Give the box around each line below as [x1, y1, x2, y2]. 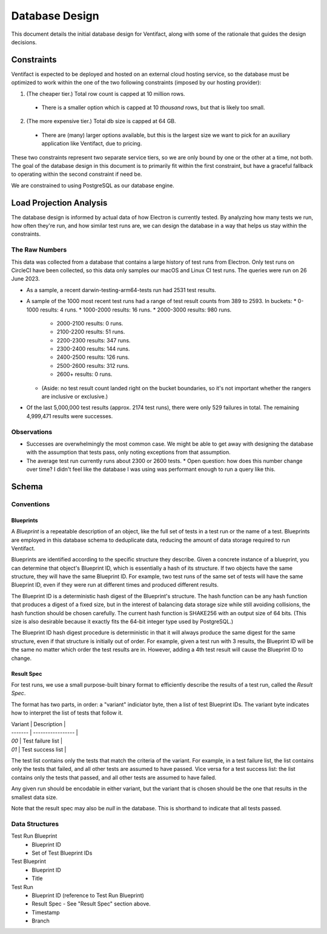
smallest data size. [11, 793, 58, 801]
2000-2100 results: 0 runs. [56, 319, 124, 327]
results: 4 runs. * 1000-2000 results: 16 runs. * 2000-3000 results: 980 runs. [40, 306, 232, 313]
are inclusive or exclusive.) [41, 393, 108, 400]
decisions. [11, 38, 37, 45]
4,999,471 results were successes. [26, 412, 113, 419]
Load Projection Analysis [11, 198, 108, 208]
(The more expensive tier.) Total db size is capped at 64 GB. [26, 118, 176, 125]
